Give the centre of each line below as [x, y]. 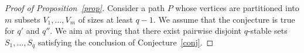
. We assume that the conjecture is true [224, 19]
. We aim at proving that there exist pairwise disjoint [146, 31]
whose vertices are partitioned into [237, 8]
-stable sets [267, 31]
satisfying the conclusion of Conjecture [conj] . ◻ [126, 42]
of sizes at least [105, 19]
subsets [27, 19]
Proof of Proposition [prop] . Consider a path [85, 8]
